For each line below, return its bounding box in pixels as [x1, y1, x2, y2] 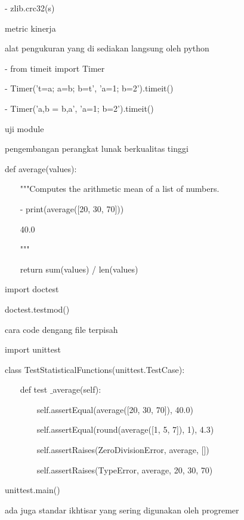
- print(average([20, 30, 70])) [20, 202, 124, 215]
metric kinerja [5, 22, 56, 34]
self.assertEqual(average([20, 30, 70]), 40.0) [36, 403, 193, 415]
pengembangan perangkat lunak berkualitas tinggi [5, 142, 189, 155]
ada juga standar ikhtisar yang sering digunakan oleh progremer [5, 503, 239, 516]
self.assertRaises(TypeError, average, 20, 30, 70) [36, 463, 213, 476]
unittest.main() [5, 484, 60, 496]
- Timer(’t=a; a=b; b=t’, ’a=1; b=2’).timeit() [5, 82, 174, 94]
